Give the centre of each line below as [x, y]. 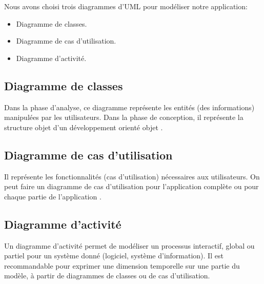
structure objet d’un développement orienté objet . [84, 127]
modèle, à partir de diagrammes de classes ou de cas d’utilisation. [107, 276]
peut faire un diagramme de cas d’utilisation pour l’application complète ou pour [131, 186]
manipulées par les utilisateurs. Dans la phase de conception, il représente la [124, 117]
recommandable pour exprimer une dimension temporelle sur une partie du [122, 265]
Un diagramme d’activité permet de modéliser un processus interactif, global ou [129, 245]
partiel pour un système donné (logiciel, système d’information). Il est [114, 256]
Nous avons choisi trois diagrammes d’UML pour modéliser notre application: [126, 6]
